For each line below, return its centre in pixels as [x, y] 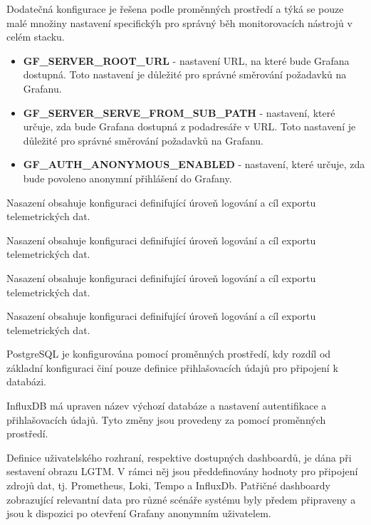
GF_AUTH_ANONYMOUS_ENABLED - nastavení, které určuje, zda [194, 164]
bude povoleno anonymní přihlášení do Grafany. [127, 178]
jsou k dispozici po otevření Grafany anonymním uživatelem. [139, 513]
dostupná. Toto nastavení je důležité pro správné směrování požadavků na [185, 74]
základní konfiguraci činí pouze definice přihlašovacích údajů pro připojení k [172, 367]
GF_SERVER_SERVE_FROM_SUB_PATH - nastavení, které [179, 112]
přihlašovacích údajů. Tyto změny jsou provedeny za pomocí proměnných [166, 419]
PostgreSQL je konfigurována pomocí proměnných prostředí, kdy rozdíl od [169, 354]
